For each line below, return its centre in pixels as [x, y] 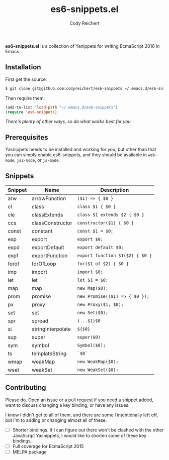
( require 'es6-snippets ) [31, 112]
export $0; [90, 239]
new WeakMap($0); [98, 362]
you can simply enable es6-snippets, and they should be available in [76, 155]
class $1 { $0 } [97, 207]
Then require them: [25, 98]
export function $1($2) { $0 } [115, 255]
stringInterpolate [52, 329]
